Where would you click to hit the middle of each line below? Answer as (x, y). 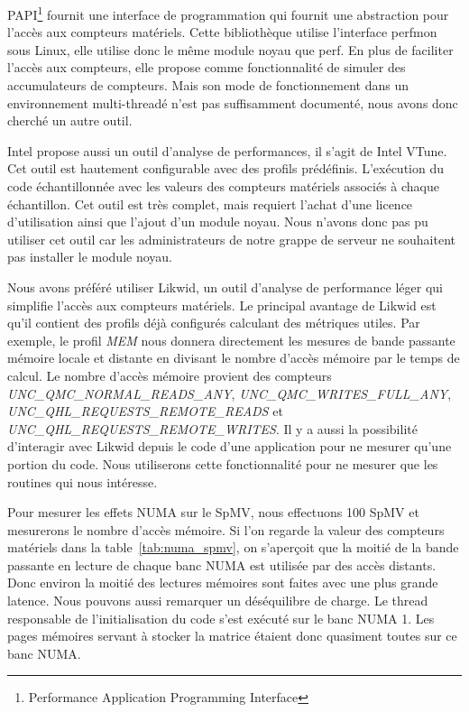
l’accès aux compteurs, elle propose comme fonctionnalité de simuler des (207, 67)
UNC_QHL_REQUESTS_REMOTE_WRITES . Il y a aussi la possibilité (212, 428)
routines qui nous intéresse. (83, 481)
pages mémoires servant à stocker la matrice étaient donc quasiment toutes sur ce (232, 636)
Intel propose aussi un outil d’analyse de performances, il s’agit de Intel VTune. (227, 150)
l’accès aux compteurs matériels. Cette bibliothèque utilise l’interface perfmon (222, 32)
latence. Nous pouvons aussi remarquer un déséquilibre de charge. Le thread (218, 601)
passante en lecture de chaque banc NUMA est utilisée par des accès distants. (222, 564)
